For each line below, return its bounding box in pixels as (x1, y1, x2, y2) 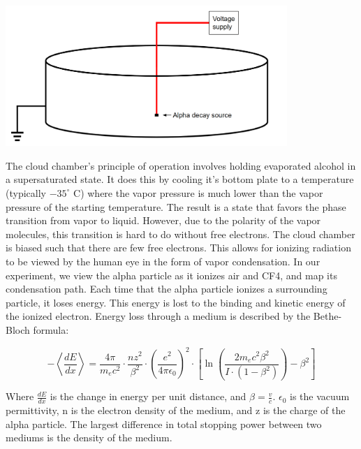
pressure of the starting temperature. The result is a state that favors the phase (6, 199, 346, 214)
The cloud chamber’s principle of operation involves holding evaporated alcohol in (6, 158, 356, 172)
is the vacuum (290, 389, 350, 404)
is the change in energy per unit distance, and (50, 389, 246, 404)
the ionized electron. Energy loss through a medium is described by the (6, 309, 311, 323)
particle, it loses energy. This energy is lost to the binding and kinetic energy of (6, 295, 346, 309)
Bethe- (313, 309, 342, 323)
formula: (33, 322, 69, 337)
